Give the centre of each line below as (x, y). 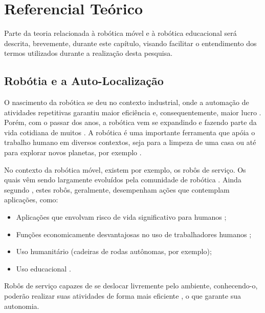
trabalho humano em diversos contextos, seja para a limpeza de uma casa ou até (130, 142)
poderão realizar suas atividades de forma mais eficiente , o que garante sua (123, 296)
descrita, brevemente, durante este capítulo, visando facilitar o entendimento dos (130, 43)
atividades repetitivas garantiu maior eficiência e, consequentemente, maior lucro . (133, 112)
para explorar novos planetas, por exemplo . (73, 152)
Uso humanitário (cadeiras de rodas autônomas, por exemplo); (114, 251)
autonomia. (22, 306)
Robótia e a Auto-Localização (84, 81)
